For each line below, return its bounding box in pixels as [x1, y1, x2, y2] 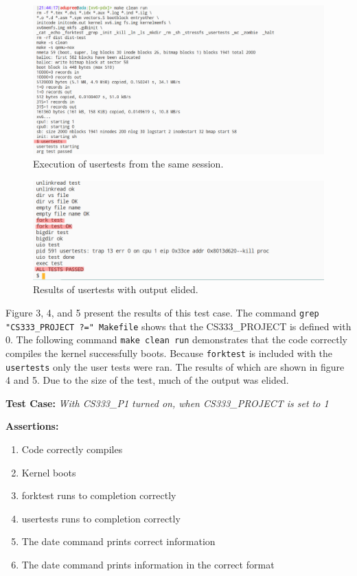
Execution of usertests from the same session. [33, 157, 224, 171]
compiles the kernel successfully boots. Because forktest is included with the [5, 345, 333, 360]
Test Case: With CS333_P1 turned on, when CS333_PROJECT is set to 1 [5, 395, 329, 410]
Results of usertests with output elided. [33, 282, 198, 297]
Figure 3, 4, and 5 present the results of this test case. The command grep [5, 305, 319, 319]
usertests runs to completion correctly [21, 511, 181, 525]
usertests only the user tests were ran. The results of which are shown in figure [5, 359, 345, 373]
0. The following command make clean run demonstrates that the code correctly [5, 332, 347, 347]
